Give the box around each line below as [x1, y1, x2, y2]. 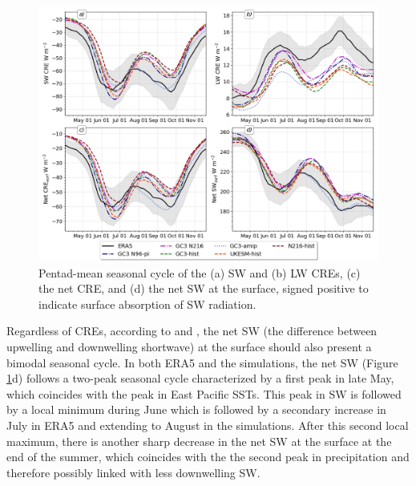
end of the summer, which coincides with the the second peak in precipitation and [6, 448, 410, 465]
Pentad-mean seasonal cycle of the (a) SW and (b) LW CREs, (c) [38, 264, 361, 281]
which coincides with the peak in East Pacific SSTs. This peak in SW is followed [6, 385, 402, 402]
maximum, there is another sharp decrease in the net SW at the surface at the [6, 432, 392, 449]
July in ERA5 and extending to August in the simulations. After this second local [6, 416, 409, 433]
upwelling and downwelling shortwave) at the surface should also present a [6, 338, 372, 354]
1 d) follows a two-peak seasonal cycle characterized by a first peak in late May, [6, 370, 394, 387]
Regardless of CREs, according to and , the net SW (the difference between [6, 322, 378, 339]
